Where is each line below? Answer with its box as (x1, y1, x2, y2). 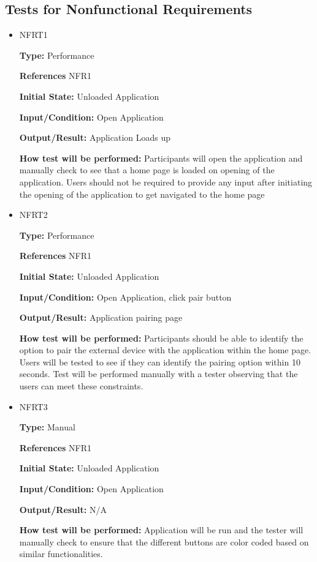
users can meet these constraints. (19, 380, 143, 392)
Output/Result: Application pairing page (19, 311, 183, 324)
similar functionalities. (19, 547, 103, 560)
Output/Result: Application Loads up (19, 131, 171, 144)
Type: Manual (19, 421, 75, 433)
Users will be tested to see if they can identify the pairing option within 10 (19, 355, 300, 368)
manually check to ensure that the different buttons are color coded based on (19, 535, 309, 548)
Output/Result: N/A (19, 503, 107, 515)
